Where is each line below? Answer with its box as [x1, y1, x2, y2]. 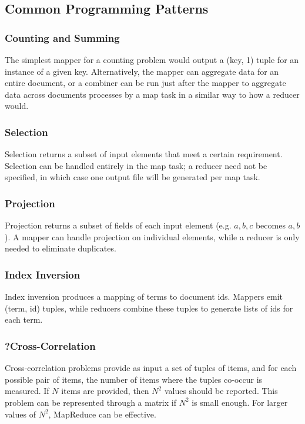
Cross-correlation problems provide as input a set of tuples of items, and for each [5, 362, 297, 374]
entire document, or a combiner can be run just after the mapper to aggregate [5, 77, 286, 89]
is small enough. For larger [192, 396, 288, 408]
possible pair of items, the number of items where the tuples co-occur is [5, 373, 263, 385]
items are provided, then [61, 385, 149, 397]
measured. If [5, 385, 49, 397]
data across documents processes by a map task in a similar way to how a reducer [5, 88, 300, 100]
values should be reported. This [164, 385, 278, 397]
